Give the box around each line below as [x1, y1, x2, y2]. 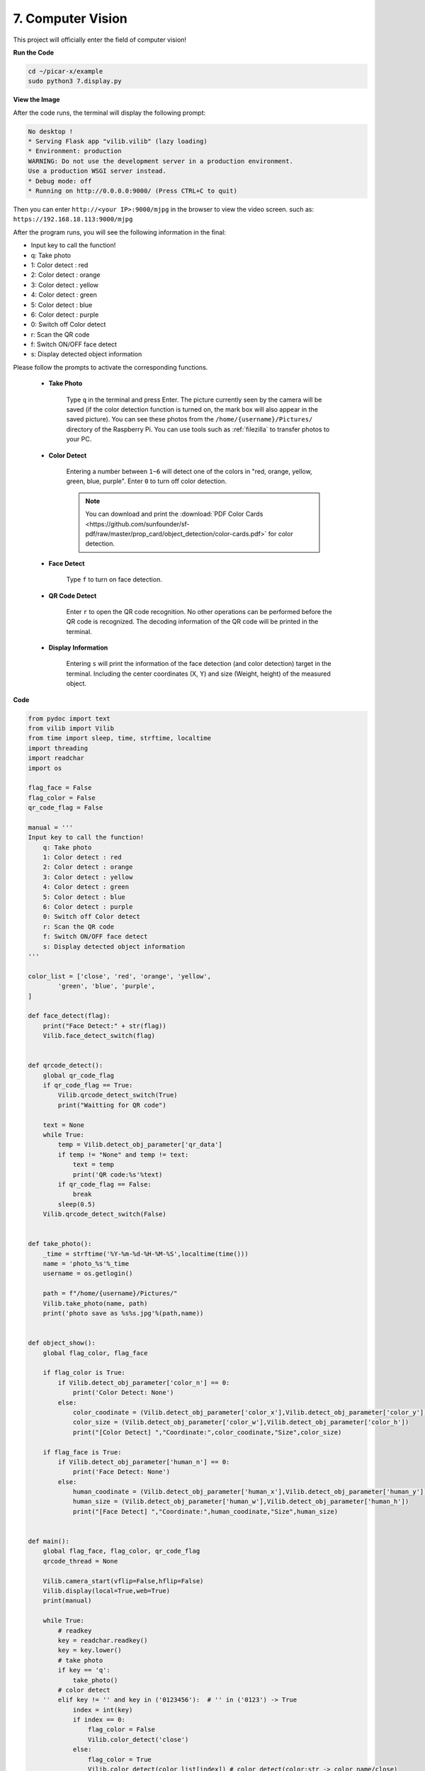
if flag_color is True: [42, 1369, 125, 1377]
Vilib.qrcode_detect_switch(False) [42, 1210, 166, 1218]
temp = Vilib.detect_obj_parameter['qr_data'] [57, 1141, 222, 1149]
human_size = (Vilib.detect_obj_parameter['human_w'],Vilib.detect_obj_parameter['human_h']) [72, 1498, 409, 1505]
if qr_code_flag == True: [42, 1081, 133, 1090]
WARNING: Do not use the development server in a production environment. [28, 157, 294, 165]
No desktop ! [28, 128, 74, 135]
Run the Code [13, 48, 55, 57]
